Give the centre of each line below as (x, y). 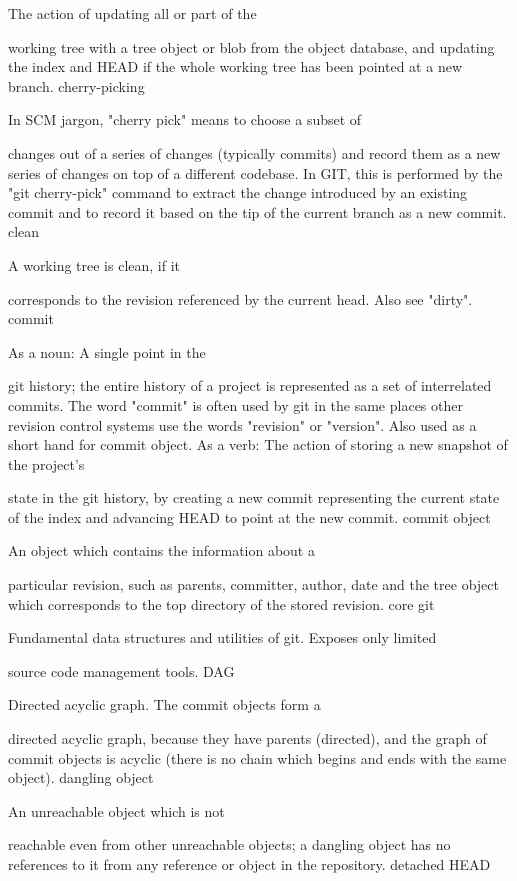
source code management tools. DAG (121, 670)
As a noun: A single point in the (107, 351)
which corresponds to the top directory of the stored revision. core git (221, 603)
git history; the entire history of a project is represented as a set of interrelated (250, 385)
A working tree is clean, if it (94, 264)
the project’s (46, 463)
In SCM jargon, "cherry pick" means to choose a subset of (185, 119)
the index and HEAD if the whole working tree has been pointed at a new (235, 66)
